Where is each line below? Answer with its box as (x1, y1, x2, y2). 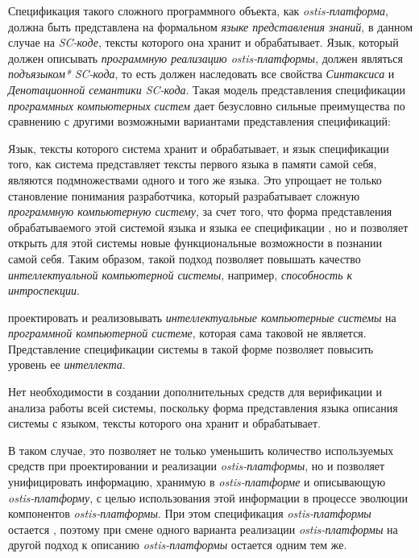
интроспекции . (8, 282, 80, 299)
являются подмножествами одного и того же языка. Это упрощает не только (8, 171, 382, 188)
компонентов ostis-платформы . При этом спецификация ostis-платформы (8, 505, 371, 522)
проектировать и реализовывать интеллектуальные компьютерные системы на (8, 308, 396, 325)
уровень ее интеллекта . (8, 356, 126, 373)
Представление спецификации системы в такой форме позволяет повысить (8, 340, 374, 357)
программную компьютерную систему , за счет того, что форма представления (8, 203, 392, 220)
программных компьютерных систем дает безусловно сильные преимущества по (8, 97, 405, 114)
